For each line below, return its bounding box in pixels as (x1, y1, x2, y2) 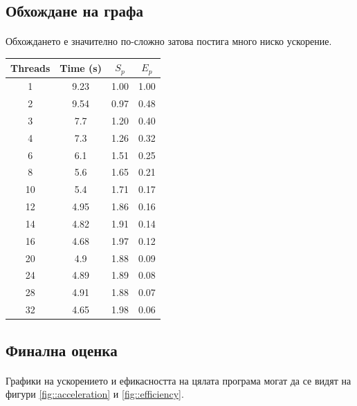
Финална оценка (6, 339, 118, 360)
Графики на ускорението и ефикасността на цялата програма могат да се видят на (6, 373, 351, 387)
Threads (10, 60, 51, 75)
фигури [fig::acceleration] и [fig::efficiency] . (6, 387, 184, 401)
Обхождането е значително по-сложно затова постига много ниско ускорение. (6, 34, 332, 48)
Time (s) (59, 60, 102, 75)
